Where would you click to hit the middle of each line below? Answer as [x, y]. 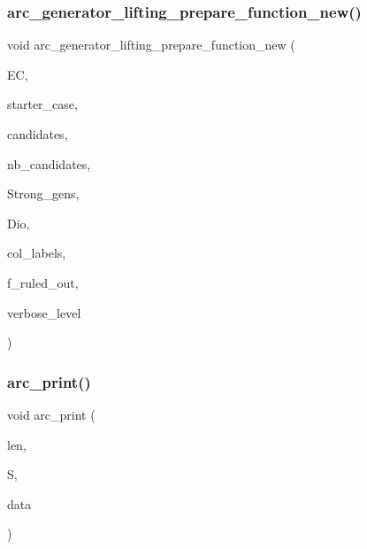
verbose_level [44, 312]
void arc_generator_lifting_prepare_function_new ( [151, 45]
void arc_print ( [51, 414]
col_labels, [37, 253]
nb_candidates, [49, 163]
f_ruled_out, [43, 282]
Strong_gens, [43, 193]
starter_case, [42, 104]
